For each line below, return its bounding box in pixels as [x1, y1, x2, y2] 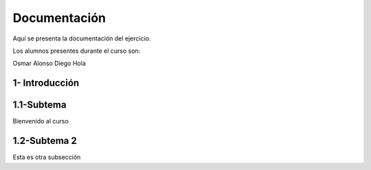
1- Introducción [12, 77, 80, 89]
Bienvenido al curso [12, 117, 69, 125]
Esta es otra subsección [12, 153, 81, 161]
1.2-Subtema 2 [12, 135, 77, 147]
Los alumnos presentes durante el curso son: [12, 47, 141, 55]
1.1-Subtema [12, 99, 67, 111]
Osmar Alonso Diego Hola [12, 59, 86, 68]
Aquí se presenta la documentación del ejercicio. [12, 34, 151, 42]
